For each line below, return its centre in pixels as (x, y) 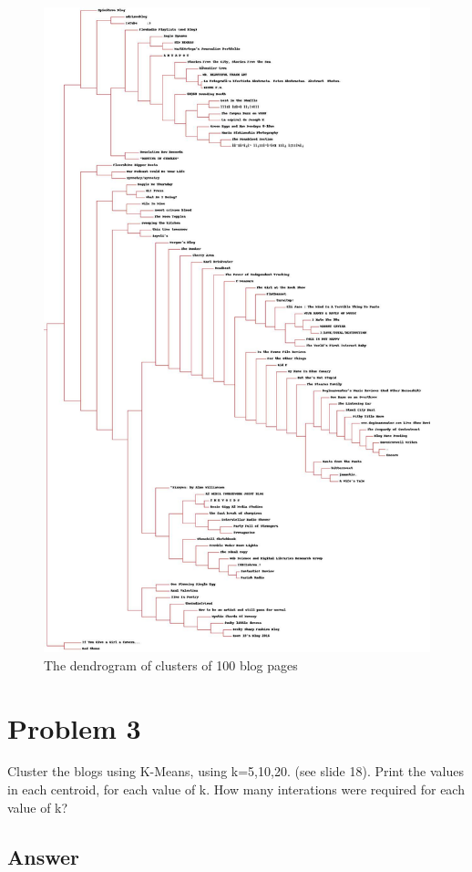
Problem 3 (74, 727)
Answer (44, 856)
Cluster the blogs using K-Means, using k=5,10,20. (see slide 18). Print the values (236, 771)
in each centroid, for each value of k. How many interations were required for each (236, 789)
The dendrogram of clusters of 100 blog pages (171, 664)
